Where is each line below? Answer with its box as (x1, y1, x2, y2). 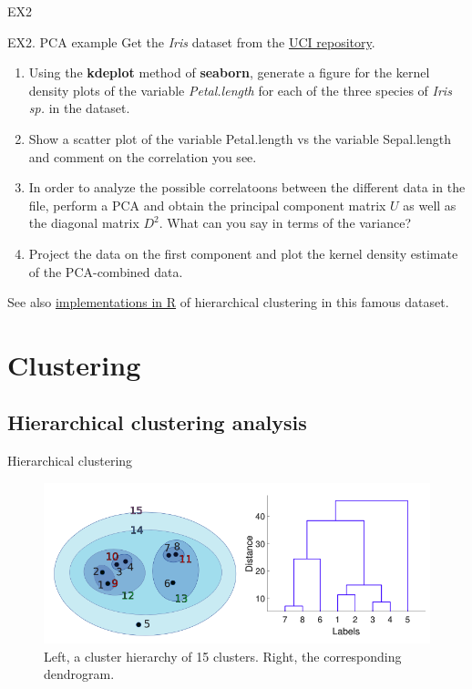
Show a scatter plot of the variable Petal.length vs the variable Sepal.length (28, 129, 452, 148)
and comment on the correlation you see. (28, 147, 257, 166)
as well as (403, 195, 457, 214)
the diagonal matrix (28, 213, 139, 232)
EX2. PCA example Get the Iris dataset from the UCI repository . (7, 32, 375, 51)
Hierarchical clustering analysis (7, 408, 307, 437)
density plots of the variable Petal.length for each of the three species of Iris (28, 80, 452, 99)
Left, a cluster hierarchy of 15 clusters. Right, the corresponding (44, 646, 402, 665)
